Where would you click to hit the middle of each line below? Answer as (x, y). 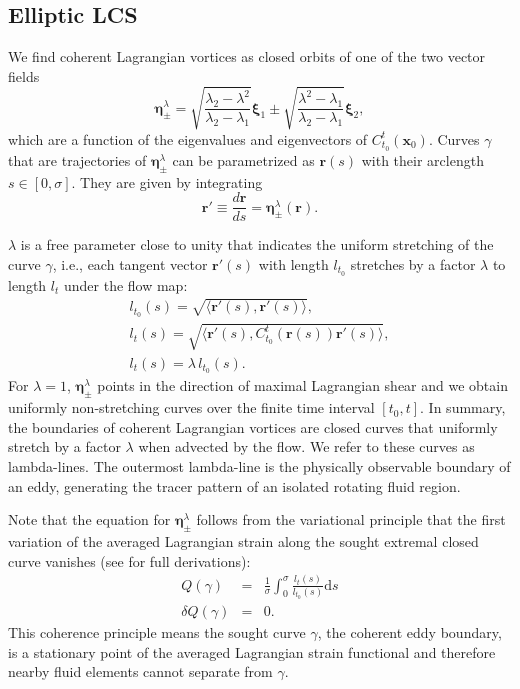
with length (293, 263)
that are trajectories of (77, 159)
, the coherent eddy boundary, (409, 632)
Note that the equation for (89, 519)
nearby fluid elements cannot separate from (140, 671)
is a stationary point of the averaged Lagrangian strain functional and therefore (252, 651)
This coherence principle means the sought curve (157, 632)
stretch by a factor (64, 446)
